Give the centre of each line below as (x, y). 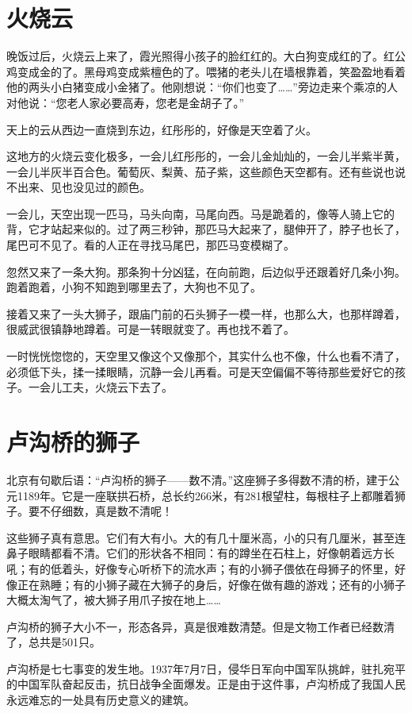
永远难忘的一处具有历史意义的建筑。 (101, 700)
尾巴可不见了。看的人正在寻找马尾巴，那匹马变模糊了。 (151, 245)
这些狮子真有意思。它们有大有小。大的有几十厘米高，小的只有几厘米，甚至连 (206, 537)
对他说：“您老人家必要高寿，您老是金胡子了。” (126, 102)
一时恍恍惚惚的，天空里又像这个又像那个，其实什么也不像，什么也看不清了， (206, 356)
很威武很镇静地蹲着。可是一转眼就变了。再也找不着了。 (151, 329)
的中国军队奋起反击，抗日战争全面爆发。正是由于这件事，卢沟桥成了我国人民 (206, 684)
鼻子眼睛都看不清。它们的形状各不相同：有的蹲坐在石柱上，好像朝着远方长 (200, 553)
